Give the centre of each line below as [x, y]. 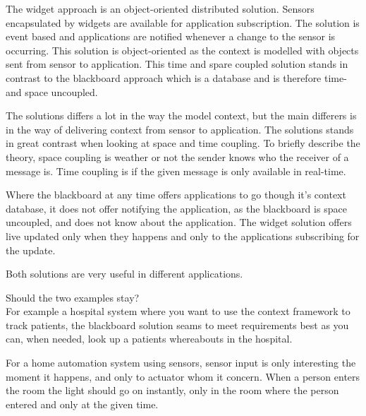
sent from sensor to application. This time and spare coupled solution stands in [177, 64]
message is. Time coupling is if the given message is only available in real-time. [176, 171]
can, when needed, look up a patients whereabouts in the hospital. [149, 339]
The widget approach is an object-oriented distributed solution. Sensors [160, 8]
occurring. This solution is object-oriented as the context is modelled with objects [182, 50]
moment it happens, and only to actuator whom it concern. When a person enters [183, 376]
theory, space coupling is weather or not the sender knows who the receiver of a [177, 156]
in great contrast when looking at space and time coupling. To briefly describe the [183, 143]
